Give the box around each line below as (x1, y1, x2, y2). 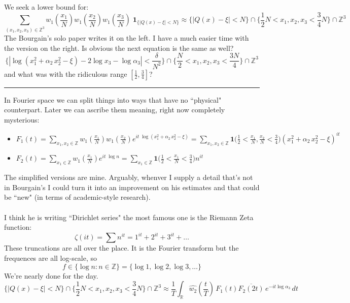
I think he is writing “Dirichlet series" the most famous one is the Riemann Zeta (4, 211, 254, 222)
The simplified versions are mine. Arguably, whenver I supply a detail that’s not (4, 172, 253, 183)
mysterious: (4, 114, 40, 125)
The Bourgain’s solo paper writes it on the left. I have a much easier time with (4, 33, 249, 43)
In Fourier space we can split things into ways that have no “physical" (4, 94, 222, 105)
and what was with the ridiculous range (4, 68, 127, 79)
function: (4, 222, 32, 232)
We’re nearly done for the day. (4, 270, 98, 281)
